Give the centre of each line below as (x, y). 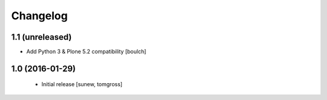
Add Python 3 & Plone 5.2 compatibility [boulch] (86, 52)
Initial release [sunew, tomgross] (82, 84)
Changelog (39, 16)
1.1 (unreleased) (41, 37)
